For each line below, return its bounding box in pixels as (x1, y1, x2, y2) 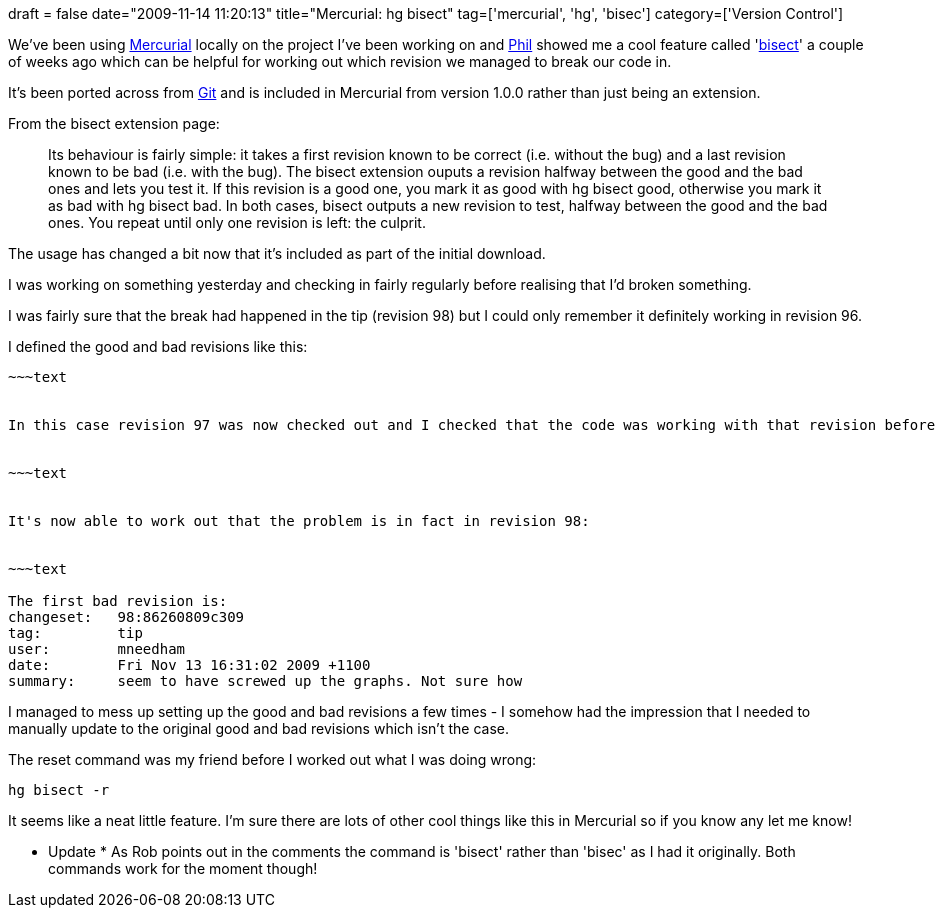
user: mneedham (8, 641, 186, 657)
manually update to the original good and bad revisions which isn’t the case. (8, 720, 509, 737)
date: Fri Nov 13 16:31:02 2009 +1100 (8, 657, 371, 673)
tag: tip (8, 625, 143, 641)
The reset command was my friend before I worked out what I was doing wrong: (8, 751, 537, 768)
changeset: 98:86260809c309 (8, 609, 245, 625)
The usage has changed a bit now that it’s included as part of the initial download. (8, 245, 546, 262)
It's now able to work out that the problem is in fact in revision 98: (8, 513, 590, 529)
